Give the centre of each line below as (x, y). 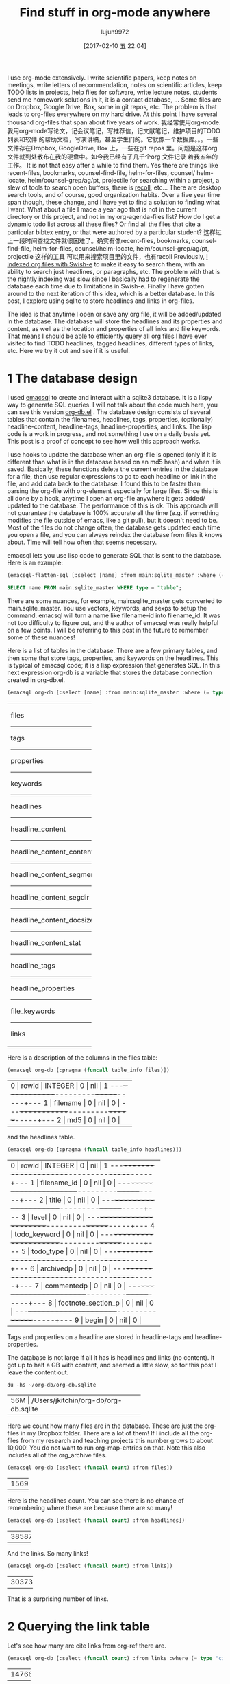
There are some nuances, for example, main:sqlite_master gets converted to (115, 601)
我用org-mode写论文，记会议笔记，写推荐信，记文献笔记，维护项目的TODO (114, 130)
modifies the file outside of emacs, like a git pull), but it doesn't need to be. (113, 520)
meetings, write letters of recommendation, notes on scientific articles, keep (115, 84)
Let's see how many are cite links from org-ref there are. (87, 1646)
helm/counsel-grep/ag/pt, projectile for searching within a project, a (124, 180)
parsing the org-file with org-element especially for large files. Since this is (113, 491)
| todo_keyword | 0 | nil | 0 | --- (62, 1234)
